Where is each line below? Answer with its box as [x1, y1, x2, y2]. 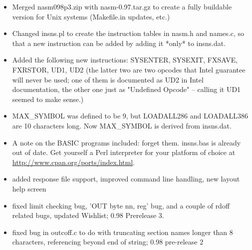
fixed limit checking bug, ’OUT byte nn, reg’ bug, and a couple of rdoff [12, 200, 230, 210]
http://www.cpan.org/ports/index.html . [12, 156, 135, 167]
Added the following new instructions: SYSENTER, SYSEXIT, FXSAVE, [12, 54, 238, 65]
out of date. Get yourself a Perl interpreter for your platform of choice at [12, 147, 236, 157]
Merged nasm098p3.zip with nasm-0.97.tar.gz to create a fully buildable [12, 1, 232, 11]
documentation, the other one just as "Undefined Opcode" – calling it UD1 [12, 84, 241, 94]
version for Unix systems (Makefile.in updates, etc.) [12, 11, 170, 21]
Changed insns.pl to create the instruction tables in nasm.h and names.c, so [12, 28, 244, 38]
